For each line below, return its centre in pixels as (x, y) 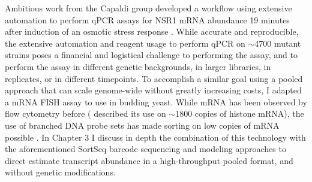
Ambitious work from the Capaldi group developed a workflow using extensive (148, 8)
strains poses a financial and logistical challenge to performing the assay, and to (151, 55)
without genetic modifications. (60, 172)
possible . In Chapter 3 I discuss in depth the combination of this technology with (155, 137)
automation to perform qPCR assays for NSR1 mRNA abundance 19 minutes (147, 19)
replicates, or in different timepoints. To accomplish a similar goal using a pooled (154, 78)
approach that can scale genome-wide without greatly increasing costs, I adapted (153, 90)
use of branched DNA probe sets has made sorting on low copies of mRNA (142, 125)
